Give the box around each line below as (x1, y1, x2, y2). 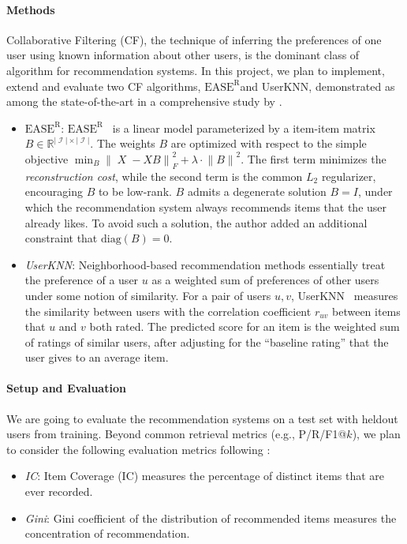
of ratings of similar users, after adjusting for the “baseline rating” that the (24, 333, 389, 350)
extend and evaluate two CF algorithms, (6, 77, 201, 94)
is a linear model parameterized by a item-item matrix (112, 119, 375, 136)
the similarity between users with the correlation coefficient (24, 302, 312, 319)
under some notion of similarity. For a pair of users (24, 287, 271, 303)
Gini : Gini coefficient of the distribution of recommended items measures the (24, 509, 397, 526)
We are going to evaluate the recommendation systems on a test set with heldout (6, 410, 398, 426)
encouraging (24, 183, 83, 200)
